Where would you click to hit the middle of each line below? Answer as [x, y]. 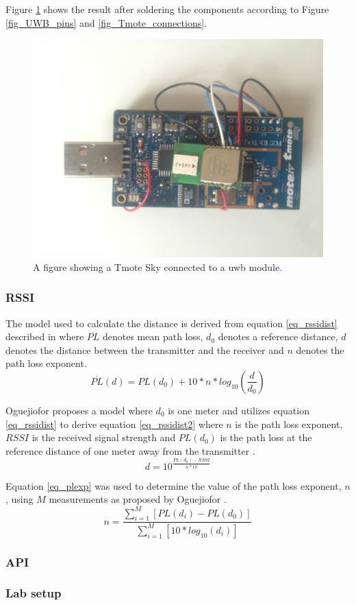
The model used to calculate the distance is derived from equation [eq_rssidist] [171, 323]
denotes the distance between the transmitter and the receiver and [145, 349]
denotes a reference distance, [278, 336]
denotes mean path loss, [153, 336]
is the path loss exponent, [289, 424]
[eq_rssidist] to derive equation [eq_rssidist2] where [114, 424]
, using [20, 499]
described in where [45, 336]
